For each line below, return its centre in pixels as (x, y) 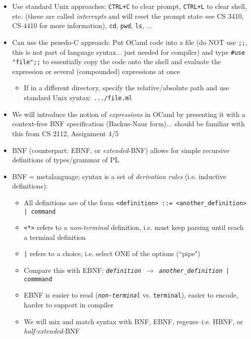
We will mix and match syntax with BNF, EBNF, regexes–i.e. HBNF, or (133, 321)
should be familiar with (210, 124)
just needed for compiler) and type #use (185, 52)
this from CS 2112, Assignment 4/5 (65, 133)
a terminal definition (55, 237)
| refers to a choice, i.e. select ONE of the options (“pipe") (112, 253)
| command (40, 211)
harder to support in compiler (69, 305)
